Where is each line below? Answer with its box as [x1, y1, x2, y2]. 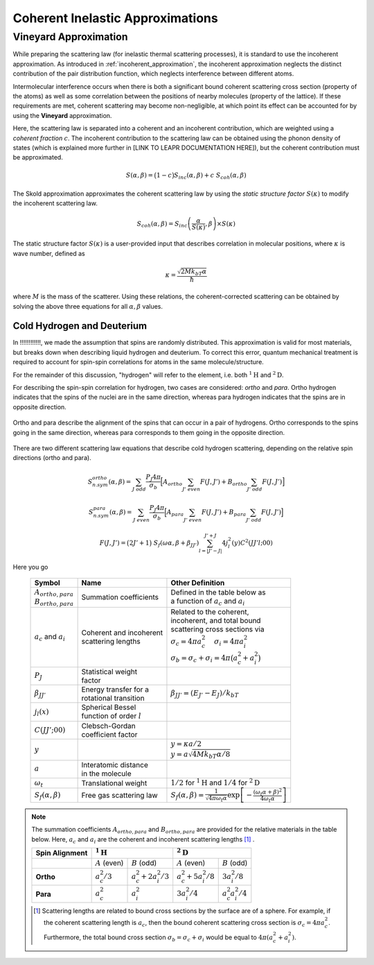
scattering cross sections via [170, 624, 265, 634]
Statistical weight [81, 667, 138, 676]
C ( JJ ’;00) [34, 725, 66, 735]
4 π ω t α [208, 794, 228, 803]
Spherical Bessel [81, 702, 136, 712]
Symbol [34, 578, 60, 588]
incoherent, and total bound [170, 615, 261, 625]
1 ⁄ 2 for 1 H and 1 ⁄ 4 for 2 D [170, 777, 260, 787]
